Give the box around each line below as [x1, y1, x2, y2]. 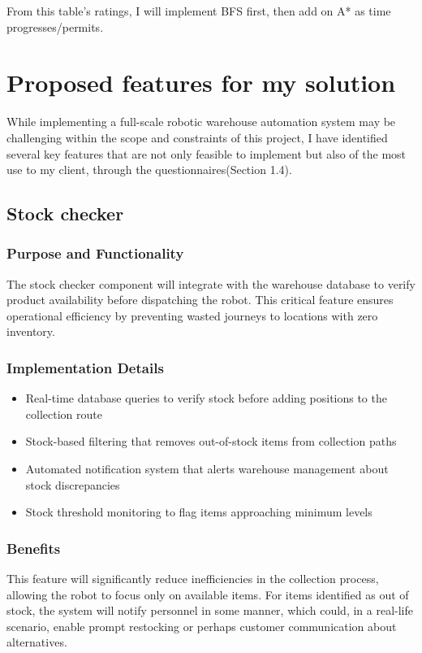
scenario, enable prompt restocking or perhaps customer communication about [6, 617, 397, 634]
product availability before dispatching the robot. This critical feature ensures [6, 291, 394, 308]
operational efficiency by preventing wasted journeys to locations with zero [6, 307, 378, 324]
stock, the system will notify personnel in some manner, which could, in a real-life [6, 602, 413, 619]
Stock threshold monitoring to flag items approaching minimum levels [25, 503, 372, 520]
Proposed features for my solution [6, 66, 396, 99]
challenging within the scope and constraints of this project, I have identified [6, 128, 388, 146]
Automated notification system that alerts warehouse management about [25, 460, 389, 477]
